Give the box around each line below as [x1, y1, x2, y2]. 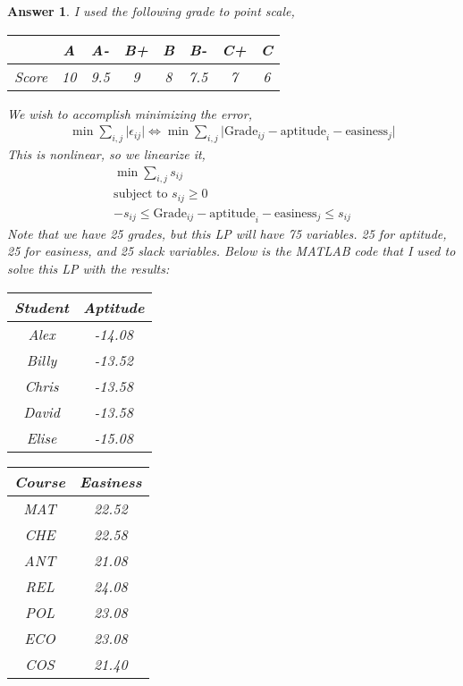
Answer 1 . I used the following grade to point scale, [7, 2, 295, 20]
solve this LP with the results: [7, 258, 170, 277]
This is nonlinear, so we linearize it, [7, 145, 206, 164]
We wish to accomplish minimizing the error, [7, 104, 252, 123]
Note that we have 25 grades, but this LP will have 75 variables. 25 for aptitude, [7, 224, 447, 242]
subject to [114, 188, 168, 201]
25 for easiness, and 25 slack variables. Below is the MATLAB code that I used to [7, 241, 456, 260]
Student [14, 296, 70, 318]
